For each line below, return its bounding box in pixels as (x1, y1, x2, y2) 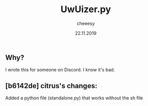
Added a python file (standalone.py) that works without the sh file (5, 95, 143, 101)
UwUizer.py (60, 4, 111, 15)
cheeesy (76, 20, 95, 26)
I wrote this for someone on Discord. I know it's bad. (5, 67, 115, 73)
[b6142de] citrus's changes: (5, 81, 97, 90)
